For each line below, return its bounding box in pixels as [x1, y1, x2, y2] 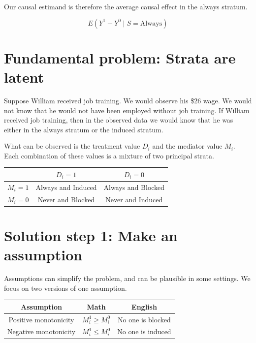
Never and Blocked [37, 194, 95, 204]
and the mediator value [152, 141, 223, 151]
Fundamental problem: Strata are [4, 47, 236, 67]
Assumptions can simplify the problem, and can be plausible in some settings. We [4, 273, 251, 283]
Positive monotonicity [8, 314, 74, 324]
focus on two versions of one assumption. [4, 282, 127, 293]
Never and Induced [105, 194, 163, 204]
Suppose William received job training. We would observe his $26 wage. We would [4, 95, 252, 105]
